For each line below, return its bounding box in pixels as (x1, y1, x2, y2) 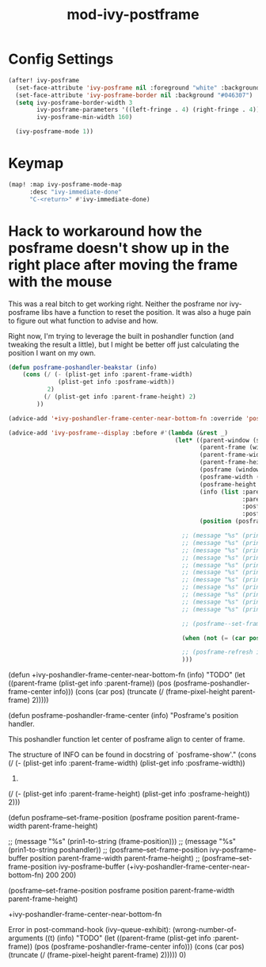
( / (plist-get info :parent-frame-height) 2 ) (43, 393, 196, 401)
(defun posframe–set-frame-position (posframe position (8, 813, 192, 823)
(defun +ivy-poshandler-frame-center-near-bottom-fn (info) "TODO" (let (8, 670, 245, 680)
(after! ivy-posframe (8, 76, 80, 84)
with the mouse (8, 272, 112, 290)
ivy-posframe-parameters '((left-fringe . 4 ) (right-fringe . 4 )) (36, 106, 260, 114)
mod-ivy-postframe (66, 6, 199, 24)
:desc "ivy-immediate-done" (28, 188, 123, 196)
